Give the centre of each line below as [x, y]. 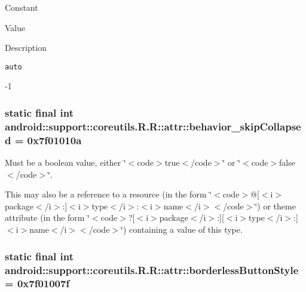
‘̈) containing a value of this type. [182, 229]
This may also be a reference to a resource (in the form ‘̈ [108, 194]
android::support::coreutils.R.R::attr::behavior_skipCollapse [153, 126]
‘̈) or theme [275, 206]
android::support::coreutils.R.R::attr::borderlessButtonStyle [152, 270]
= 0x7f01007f [37, 283]
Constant [22, 7]
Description [26, 48]
